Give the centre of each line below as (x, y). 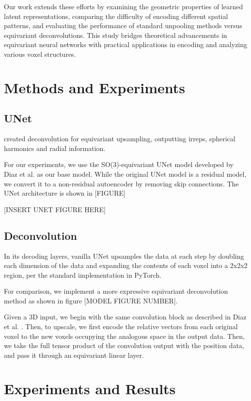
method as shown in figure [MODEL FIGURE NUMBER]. (91, 300)
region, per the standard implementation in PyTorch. (83, 275)
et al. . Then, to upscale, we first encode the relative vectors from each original (121, 326)
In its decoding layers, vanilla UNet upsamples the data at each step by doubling (124, 256)
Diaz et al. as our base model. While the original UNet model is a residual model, (125, 174)
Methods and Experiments (94, 87)
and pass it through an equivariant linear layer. (74, 355)
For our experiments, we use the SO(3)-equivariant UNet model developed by (119, 164)
